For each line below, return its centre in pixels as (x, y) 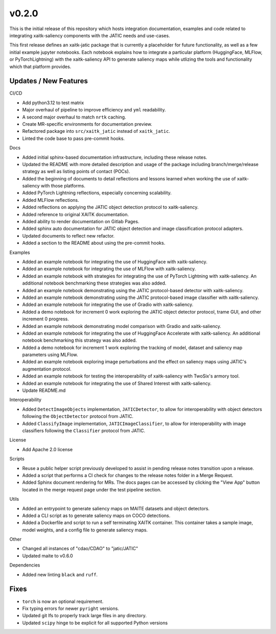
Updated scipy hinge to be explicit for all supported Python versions (95, 623)
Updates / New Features (49, 81)
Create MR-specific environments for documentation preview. (87, 124)
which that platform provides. (40, 66)
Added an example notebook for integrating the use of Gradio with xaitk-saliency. (108, 304)
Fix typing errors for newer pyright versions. (71, 608)
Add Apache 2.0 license (48, 449)
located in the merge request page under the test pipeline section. (92, 489)
